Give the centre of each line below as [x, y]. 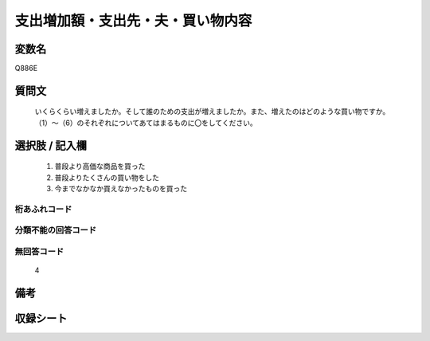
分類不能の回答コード [56, 230]
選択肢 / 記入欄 [51, 145]
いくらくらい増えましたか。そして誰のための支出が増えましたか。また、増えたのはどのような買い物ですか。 [212, 112]
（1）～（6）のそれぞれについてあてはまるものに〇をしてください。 [146, 123]
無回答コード [39, 251]
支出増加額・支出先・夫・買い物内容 [133, 21]
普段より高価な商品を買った [100, 167]
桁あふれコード [43, 209]
